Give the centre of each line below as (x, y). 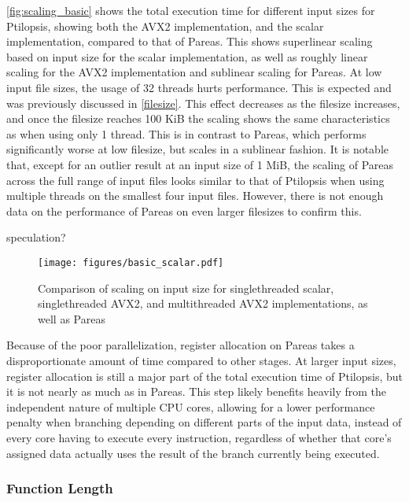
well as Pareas (72, 318)
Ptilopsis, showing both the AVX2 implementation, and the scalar (165, 26)
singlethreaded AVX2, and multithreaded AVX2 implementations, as (203, 303)
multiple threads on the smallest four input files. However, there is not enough (195, 196)
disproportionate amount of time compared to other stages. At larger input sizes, (201, 360)
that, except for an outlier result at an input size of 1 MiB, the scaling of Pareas (200, 164)
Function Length (60, 488)
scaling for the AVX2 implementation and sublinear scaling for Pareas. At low (194, 72)
